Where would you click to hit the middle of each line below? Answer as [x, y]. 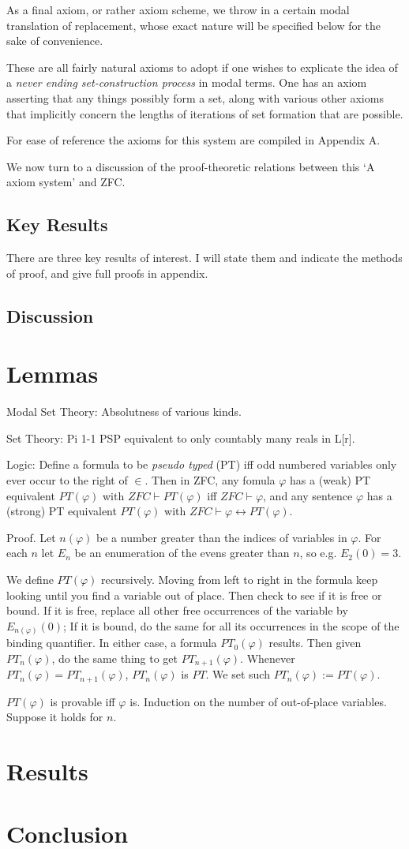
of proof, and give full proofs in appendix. [107, 273]
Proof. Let [31, 537]
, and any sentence [308, 495]
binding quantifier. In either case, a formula [112, 643]
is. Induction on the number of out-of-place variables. [258, 701]
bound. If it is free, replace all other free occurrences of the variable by [177, 610]
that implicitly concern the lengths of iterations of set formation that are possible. [205, 113]
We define [30, 579]
